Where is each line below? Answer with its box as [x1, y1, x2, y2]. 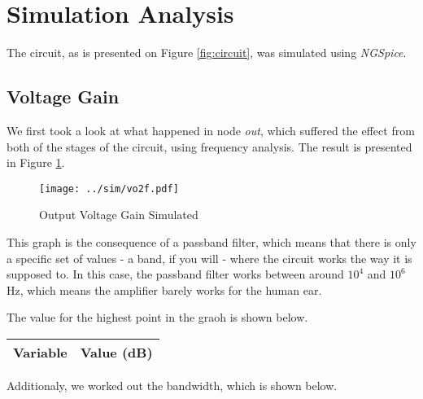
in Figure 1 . [7, 154, 65, 171]
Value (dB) [80, 342, 153, 362]
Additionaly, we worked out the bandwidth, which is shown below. [7, 376, 338, 393]
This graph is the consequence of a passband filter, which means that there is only [7, 233, 416, 250]
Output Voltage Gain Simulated [39, 206, 198, 223]
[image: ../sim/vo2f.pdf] [39, 182, 179, 195]
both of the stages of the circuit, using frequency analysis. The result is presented [7, 138, 412, 155]
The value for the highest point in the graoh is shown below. [7, 309, 308, 326]
